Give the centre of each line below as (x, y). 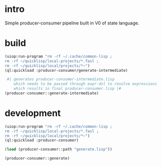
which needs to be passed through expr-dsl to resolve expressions (85, 84)
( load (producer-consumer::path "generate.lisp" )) (58, 150)
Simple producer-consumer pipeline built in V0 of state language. (72, 23)
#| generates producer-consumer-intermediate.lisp (60, 79)
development (33, 113)
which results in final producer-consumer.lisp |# (67, 89)
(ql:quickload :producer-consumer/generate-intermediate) (66, 70)
